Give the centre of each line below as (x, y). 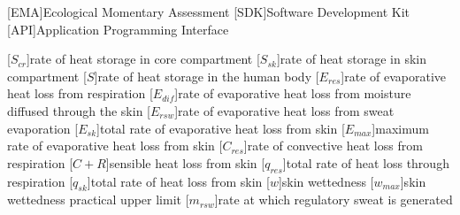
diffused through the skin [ (79, 110)
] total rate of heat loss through (366, 162)
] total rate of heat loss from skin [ (178, 181)
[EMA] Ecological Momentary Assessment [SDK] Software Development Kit (209, 12)
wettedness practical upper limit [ (98, 200)
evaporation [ (43, 128)
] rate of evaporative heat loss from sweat (284, 110)
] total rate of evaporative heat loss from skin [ (221, 128)
